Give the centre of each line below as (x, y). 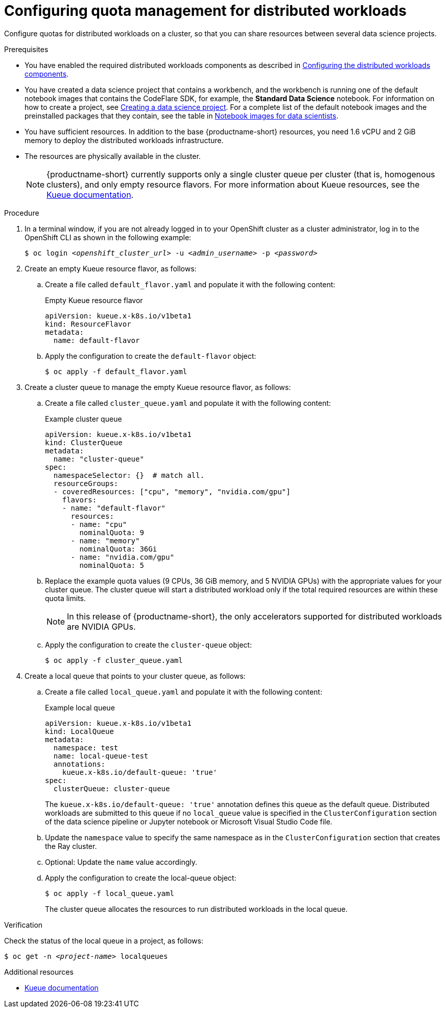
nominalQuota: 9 (112, 532)
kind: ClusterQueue (84, 442)
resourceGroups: (86, 483)
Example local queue (80, 707)
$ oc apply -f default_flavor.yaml (116, 371)
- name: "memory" (105, 540)
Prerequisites (26, 49)
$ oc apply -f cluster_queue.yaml (114, 660)
